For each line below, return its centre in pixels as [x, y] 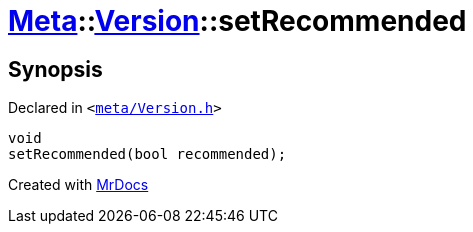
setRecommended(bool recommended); [147, 154]
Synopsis [55, 69]
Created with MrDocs [78, 185]
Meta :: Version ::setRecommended [237, 21]
